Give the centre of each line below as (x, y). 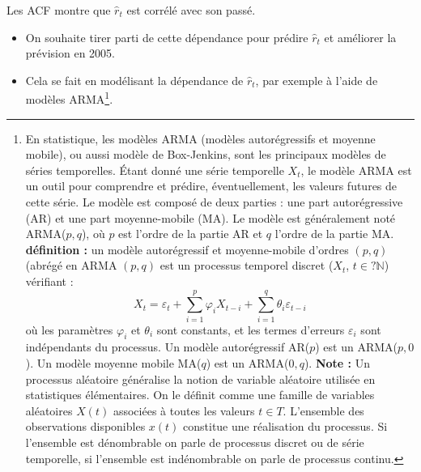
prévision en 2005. (70, 53)
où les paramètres (69, 329)
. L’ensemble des (323, 410)
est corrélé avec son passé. (191, 10)
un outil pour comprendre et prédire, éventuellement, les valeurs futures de (211, 186)
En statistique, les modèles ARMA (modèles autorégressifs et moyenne (200, 138)
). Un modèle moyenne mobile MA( (113, 363)
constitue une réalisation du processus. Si (285, 426)
